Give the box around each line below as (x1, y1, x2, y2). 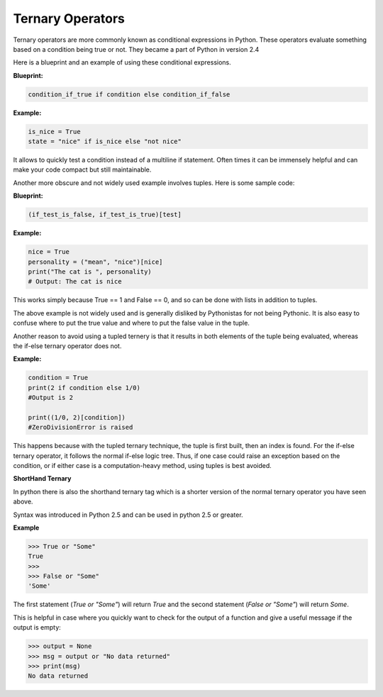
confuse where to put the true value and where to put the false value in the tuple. (13, 319, 250, 328)
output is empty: (13, 623, 62, 632)
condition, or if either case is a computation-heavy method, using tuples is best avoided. (13, 461, 272, 469)
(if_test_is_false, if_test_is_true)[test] (28, 211, 182, 219)
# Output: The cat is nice (28, 277, 122, 286)
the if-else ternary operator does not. (13, 341, 122, 350)
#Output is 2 (28, 394, 74, 402)
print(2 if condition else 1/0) (28, 384, 141, 391)
